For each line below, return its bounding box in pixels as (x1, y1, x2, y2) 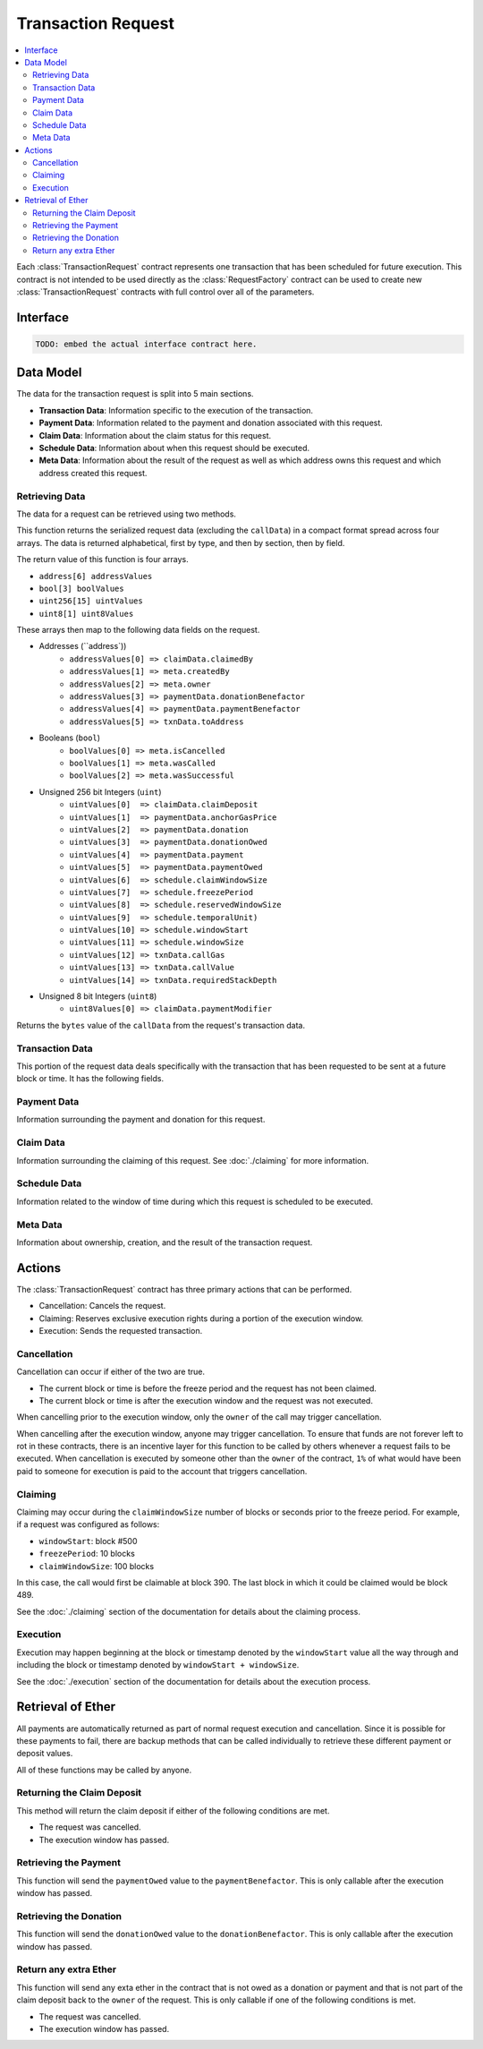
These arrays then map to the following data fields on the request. (16, 625, 260, 636)
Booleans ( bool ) (38, 732, 101, 743)
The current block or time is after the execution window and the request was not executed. (38, 1395, 373, 1405)
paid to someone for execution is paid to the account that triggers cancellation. (16, 1465, 308, 1476)
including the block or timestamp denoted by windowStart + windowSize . (16, 1660, 300, 1670)
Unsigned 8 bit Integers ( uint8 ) (38, 991, 157, 1002)
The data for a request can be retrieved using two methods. (16, 508, 237, 519)
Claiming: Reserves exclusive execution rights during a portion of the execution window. (38, 1312, 364, 1324)
